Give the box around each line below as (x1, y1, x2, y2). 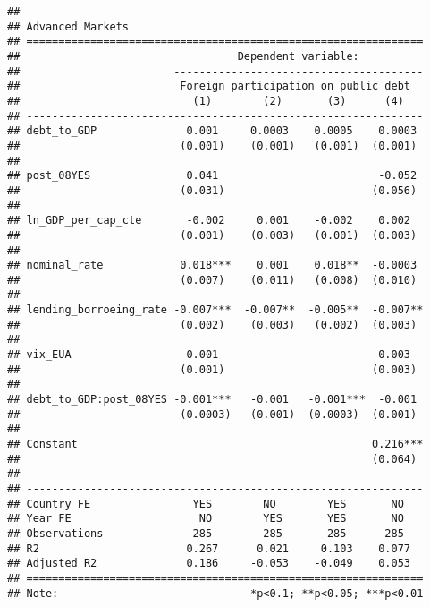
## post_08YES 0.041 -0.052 (7, 169, 417, 183)
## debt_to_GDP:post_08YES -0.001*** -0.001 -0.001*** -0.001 (7, 393, 417, 406)
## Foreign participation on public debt (7, 80, 411, 93)
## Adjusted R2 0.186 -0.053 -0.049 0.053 (7, 557, 411, 570)
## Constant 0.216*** (7, 438, 424, 451)
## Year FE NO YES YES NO (7, 512, 404, 526)
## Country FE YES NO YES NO (7, 497, 404, 510)
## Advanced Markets (7, 20, 130, 33)
